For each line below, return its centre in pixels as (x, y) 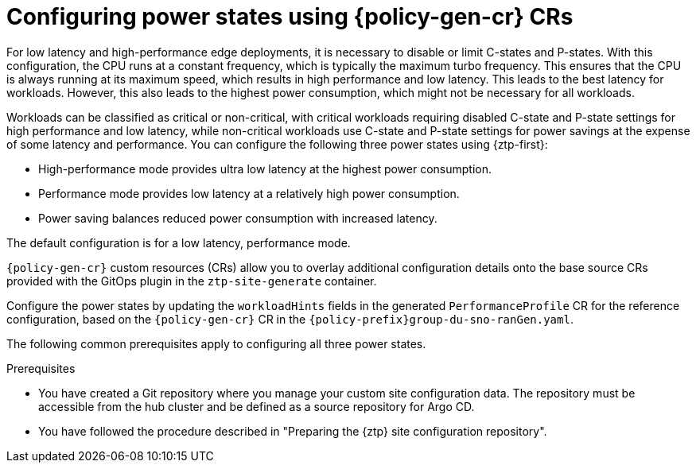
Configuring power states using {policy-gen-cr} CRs (290, 17)
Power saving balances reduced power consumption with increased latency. (238, 218)
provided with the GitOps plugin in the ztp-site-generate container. (192, 281)
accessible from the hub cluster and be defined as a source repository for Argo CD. (257, 406)
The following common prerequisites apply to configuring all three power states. (216, 343)
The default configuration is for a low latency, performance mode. (179, 242)
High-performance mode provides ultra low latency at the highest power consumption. (265, 169)
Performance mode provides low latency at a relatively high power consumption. (249, 193)
